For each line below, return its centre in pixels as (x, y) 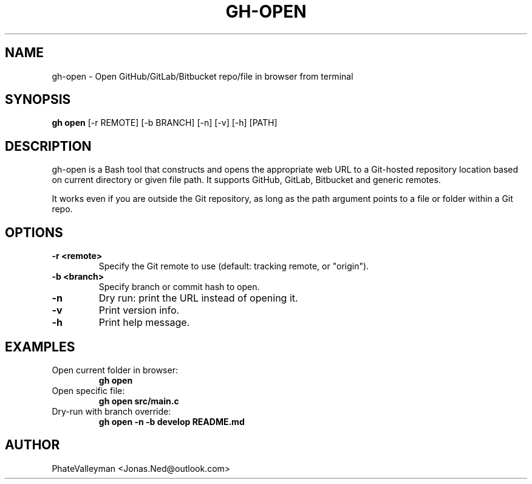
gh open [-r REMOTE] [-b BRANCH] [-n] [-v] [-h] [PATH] (165, 123)
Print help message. (144, 323)
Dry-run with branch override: (111, 411)
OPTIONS (34, 232)
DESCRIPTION (48, 146)
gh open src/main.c (139, 401)
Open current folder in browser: (115, 370)
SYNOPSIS (38, 100)
